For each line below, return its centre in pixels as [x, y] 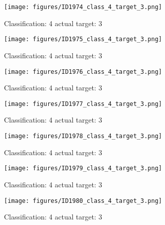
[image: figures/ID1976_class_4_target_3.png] [83, 72]
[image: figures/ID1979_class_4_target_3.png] [83, 168]
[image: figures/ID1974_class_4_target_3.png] [83, 7]
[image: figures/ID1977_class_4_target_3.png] [83, 104]
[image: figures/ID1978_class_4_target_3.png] [83, 136]
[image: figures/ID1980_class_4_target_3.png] [83, 201]
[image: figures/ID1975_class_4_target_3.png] [83, 39]
